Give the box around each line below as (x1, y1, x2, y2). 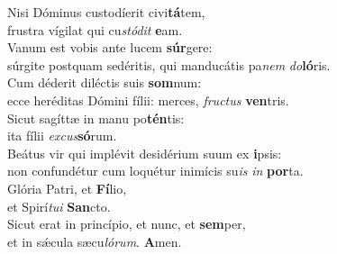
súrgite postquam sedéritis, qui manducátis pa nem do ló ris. (7, 55, 331, 74)
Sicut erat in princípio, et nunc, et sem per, (7, 214, 246, 233)
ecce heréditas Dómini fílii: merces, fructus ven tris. (7, 90, 289, 109)
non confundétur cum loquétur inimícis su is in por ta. (7, 161, 304, 180)
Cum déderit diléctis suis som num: (7, 73, 202, 92)
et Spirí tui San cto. (7, 196, 111, 215)
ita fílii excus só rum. (7, 126, 117, 145)
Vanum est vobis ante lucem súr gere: (7, 38, 213, 57)
